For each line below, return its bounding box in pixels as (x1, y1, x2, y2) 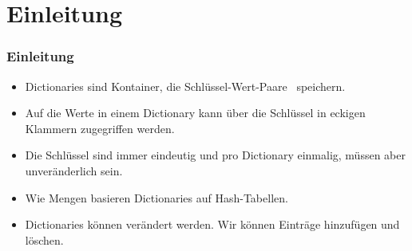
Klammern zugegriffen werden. (25, 120, 175, 136)
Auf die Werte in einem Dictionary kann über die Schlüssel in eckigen (25, 104, 366, 121)
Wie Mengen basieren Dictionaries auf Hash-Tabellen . (25, 189, 288, 206)
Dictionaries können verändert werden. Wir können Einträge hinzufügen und (25, 216, 400, 233)
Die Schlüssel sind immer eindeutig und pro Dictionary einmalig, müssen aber (25, 147, 406, 163)
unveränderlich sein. (25, 162, 123, 178)
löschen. (25, 231, 64, 248)
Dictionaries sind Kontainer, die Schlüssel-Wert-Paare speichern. (25, 77, 346, 94)
